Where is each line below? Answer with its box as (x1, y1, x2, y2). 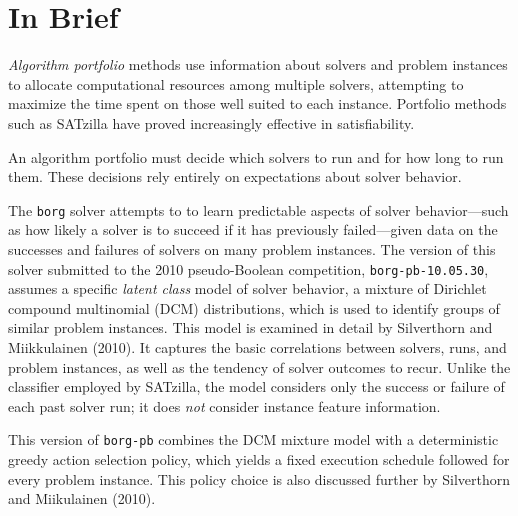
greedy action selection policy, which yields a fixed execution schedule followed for (8, 449, 510, 469)
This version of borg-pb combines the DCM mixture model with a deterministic (8, 429, 499, 450)
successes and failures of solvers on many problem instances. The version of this (8, 238, 496, 259)
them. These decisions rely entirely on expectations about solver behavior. (8, 166, 462, 187)
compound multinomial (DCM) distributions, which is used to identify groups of (8, 297, 500, 318)
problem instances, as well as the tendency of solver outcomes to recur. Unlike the (8, 356, 511, 377)
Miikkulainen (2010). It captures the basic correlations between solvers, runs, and (8, 336, 507, 357)
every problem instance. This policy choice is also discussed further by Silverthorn (8, 468, 511, 489)
